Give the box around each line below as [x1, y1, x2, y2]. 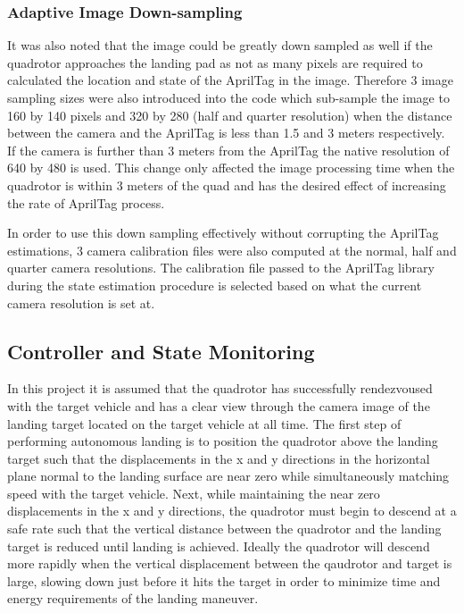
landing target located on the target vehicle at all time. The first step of [7, 414, 402, 432]
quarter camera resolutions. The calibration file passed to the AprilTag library [7, 258, 435, 277]
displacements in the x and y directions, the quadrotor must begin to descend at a [7, 501, 457, 520]
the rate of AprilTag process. [7, 193, 165, 212]
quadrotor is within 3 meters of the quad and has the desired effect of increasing [7, 175, 446, 194]
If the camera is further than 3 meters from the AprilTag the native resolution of [7, 140, 450, 159]
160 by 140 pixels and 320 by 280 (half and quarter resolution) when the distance [7, 105, 452, 124]
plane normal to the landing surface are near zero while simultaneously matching [7, 466, 450, 485]
